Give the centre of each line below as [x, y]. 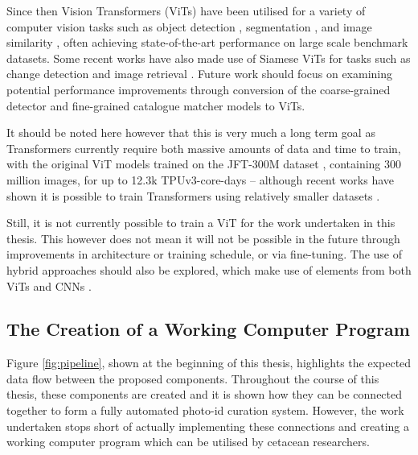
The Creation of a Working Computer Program [208, 329]
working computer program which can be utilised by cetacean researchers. [188, 442]
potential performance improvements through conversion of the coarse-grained [199, 89]
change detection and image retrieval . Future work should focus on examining [200, 74]
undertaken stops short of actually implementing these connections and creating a [208, 426]
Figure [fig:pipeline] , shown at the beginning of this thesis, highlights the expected [209, 363]
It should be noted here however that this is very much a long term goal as [191, 132]
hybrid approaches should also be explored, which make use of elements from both [209, 269]
